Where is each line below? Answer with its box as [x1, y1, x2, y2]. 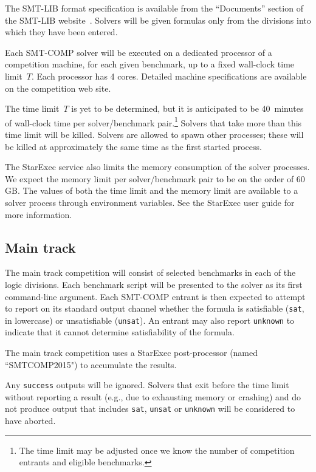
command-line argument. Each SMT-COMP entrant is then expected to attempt [5, 290, 306, 303]
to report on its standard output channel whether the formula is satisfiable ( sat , [5, 302, 304, 315]
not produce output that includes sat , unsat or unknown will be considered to [5, 402, 295, 415]
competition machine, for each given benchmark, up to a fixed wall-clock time [5, 58, 295, 70]
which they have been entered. [5, 26, 118, 38]
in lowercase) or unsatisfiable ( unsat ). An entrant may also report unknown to [5, 313, 295, 326]
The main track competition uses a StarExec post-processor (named [5, 346, 258, 359]
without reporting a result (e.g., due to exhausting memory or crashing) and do [5, 390, 301, 403]
